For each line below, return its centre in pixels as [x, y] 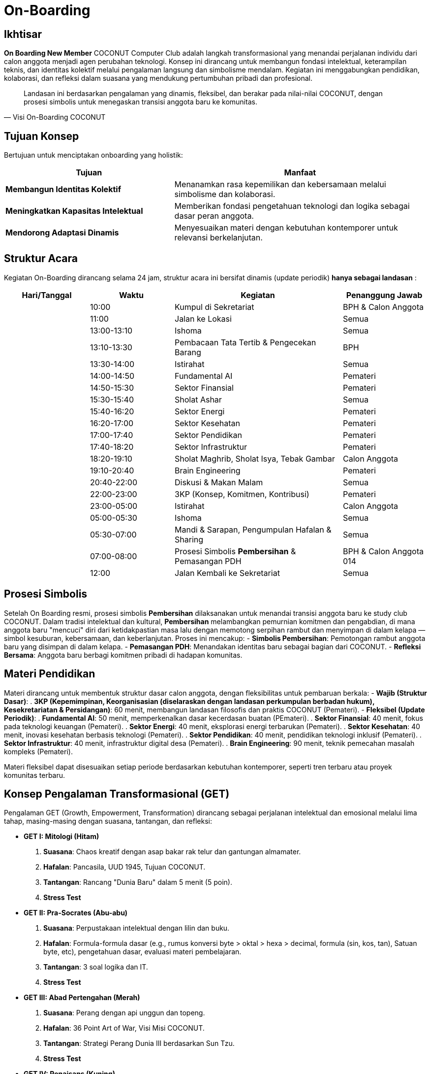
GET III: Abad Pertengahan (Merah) [82, 998]
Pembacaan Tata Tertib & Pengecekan [246, 342]
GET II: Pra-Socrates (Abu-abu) [76, 913]
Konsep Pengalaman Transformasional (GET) [117, 794]
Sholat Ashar [198, 399]
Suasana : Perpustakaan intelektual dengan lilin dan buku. [137, 928]
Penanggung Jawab [384, 295]
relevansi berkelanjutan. [218, 238]
